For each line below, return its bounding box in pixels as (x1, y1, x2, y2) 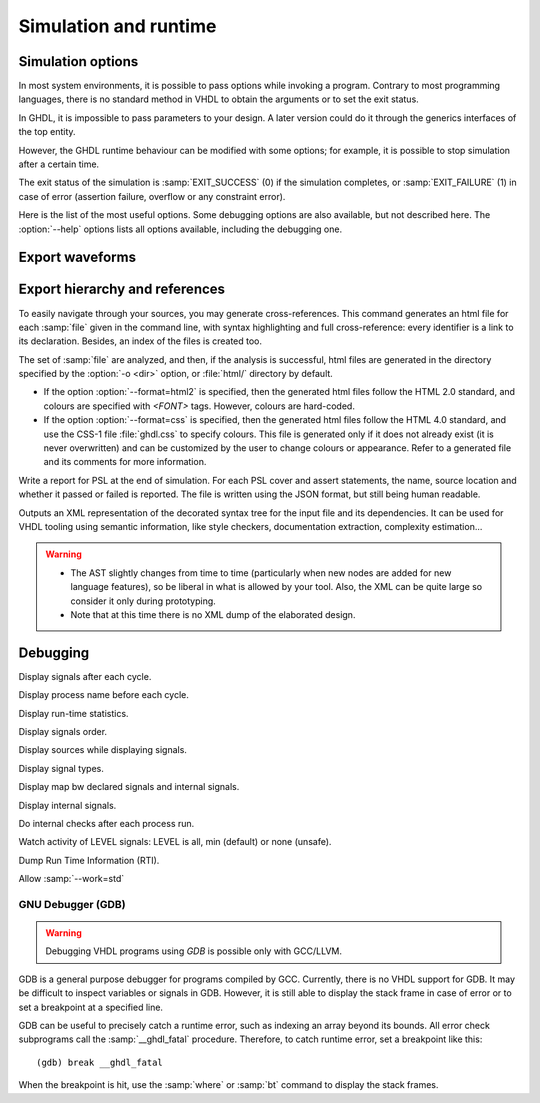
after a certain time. (18, 158, 100, 170)
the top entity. (18, 126, 76, 138)
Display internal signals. (18, 799, 117, 811)
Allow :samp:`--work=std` (18, 873, 125, 885)
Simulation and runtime (18, 15, 217, 37)
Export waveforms (18, 249, 137, 266)
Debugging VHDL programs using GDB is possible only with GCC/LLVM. (45, 945, 342, 957)
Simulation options (18, 53, 139, 70)
